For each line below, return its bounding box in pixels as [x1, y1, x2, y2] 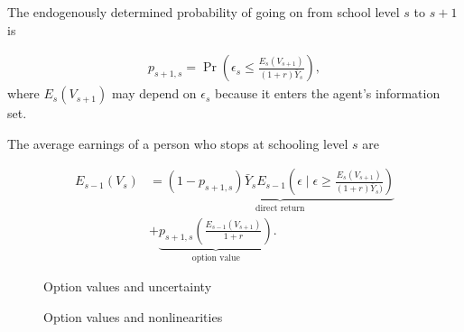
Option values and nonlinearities [43, 307, 223, 326]
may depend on [111, 84, 197, 103]
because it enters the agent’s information [215, 84, 441, 103]
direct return [255, 204, 305, 214]
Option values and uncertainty [43, 277, 212, 296]
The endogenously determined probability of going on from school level [7, 3, 400, 21]
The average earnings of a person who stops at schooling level [7, 134, 348, 152]
